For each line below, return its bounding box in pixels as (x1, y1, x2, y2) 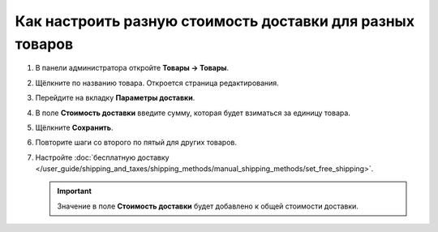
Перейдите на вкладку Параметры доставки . (35, 93, 195, 103)
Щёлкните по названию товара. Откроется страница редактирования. (35, 78, 279, 88)
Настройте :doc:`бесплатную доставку (35, 153, 170, 162)
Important (57, 187, 92, 196)
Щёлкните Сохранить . (35, 122, 114, 132)
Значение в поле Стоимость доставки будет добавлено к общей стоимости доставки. (57, 201, 359, 211)
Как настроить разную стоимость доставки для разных (15, 12, 415, 30)
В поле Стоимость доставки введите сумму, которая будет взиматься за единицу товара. (35, 108, 350, 118)
